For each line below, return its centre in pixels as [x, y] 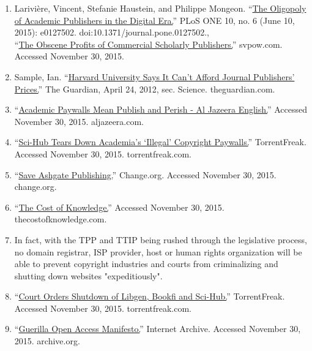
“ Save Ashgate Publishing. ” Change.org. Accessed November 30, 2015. [145, 174]
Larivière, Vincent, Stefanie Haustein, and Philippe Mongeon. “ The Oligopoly [160, 8]
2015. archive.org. [47, 341]
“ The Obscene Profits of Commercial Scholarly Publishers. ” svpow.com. [148, 44]
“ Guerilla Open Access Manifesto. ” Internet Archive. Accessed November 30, [158, 329]
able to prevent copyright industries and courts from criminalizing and [146, 264]
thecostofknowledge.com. [61, 219]
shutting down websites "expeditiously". [88, 275]
